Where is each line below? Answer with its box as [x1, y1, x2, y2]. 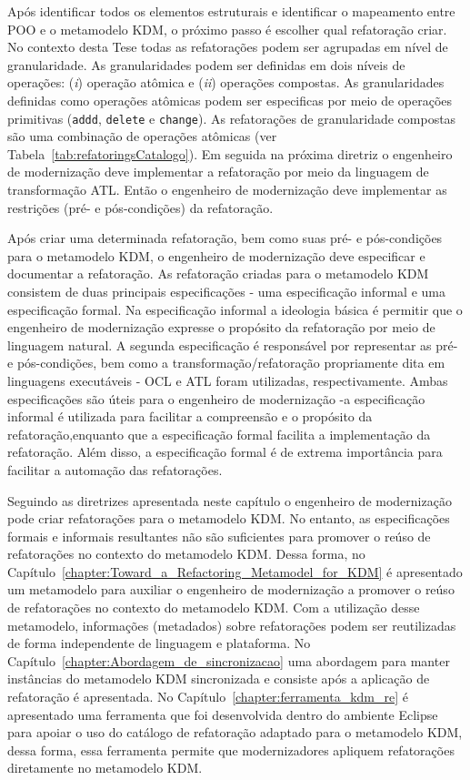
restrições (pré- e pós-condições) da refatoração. [7, 198, 274, 217]
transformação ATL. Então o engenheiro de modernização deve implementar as [7, 180, 447, 198]
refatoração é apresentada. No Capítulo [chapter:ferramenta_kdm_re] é [7, 687, 408, 706]
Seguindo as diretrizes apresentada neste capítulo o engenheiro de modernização [7, 491, 452, 510]
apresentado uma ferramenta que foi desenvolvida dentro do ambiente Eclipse [7, 704, 438, 724]
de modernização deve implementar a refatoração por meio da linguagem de [7, 162, 429, 181]
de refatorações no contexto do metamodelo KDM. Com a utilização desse [7, 598, 420, 617]
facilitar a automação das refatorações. [7, 460, 223, 479]
